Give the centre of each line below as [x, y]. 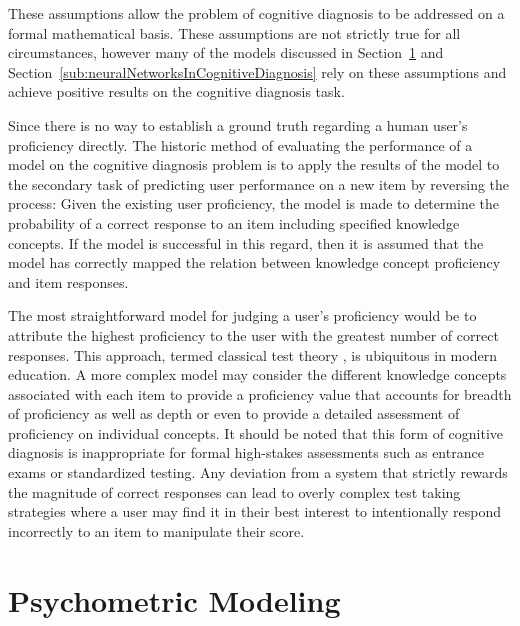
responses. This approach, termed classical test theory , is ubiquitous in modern [252, 354]
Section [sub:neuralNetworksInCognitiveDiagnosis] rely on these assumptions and [257, 71]
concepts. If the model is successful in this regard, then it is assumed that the [246, 242]
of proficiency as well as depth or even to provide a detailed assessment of [234, 413]
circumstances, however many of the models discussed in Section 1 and [226, 52]
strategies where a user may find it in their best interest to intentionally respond [255, 511]
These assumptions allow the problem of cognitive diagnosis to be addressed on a [256, 13]
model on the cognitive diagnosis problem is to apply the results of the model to [254, 164]
